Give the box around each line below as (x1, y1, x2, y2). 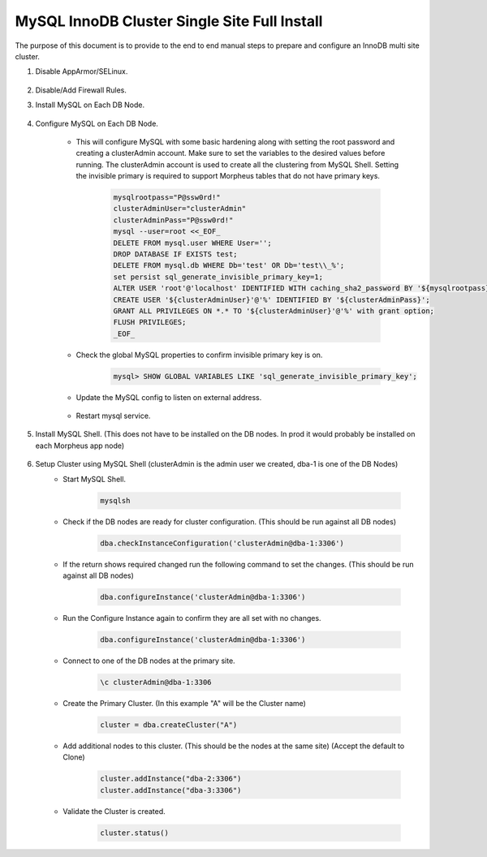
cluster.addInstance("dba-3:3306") (100, 786, 242, 795)
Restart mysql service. (75, 411, 151, 421)
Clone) (62, 752, 85, 762)
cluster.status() (100, 828, 170, 838)
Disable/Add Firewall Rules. (35, 85, 127, 95)
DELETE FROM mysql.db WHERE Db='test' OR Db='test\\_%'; (113, 261, 345, 270)
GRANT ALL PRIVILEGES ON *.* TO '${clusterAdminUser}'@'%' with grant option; (113, 306, 434, 316)
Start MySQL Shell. (62, 474, 126, 484)
